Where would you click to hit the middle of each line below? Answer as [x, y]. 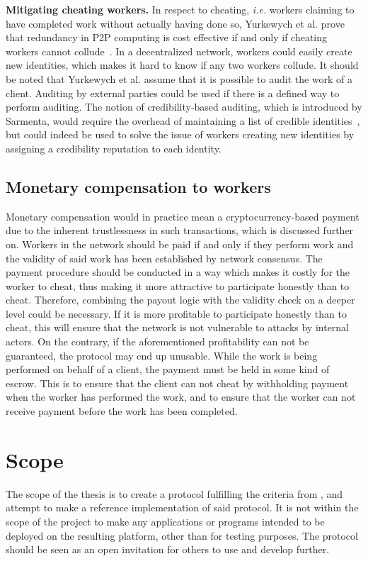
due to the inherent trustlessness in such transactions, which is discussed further [180, 230]
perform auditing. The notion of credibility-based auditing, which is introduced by [184, 107]
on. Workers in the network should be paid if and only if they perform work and [180, 244]
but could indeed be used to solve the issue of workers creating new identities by [180, 134]
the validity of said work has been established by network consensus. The [164, 258]
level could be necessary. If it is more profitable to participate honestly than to [176, 313]
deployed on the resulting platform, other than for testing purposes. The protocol [182, 535]
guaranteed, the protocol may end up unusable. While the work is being [162, 355]
